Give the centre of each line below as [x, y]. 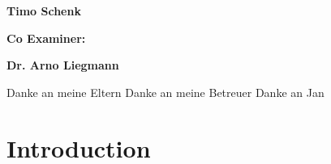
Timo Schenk [44, 11]
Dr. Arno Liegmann [63, 65]
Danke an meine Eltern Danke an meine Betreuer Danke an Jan [165, 92]
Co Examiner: [46, 38]
